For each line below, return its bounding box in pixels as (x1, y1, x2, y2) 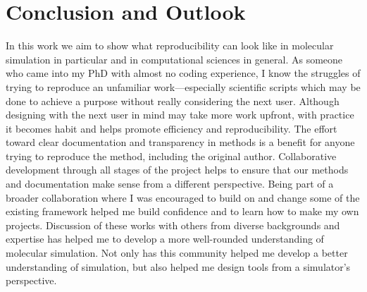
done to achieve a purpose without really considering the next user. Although (6, 93, 340, 108)
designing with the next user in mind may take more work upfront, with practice (6, 107, 354, 122)
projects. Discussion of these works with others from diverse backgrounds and (6, 217, 340, 232)
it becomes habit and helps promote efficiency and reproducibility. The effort (6, 121, 337, 135)
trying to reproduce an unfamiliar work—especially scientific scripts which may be (6, 79, 361, 94)
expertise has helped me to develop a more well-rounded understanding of (6, 231, 324, 246)
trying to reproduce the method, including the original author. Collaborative (6, 148, 337, 163)
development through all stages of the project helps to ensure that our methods (6, 162, 349, 177)
